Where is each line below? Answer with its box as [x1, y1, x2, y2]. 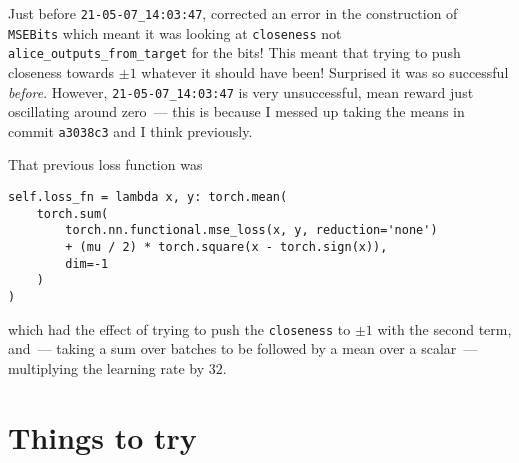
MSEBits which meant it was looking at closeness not [8, 22, 342, 43]
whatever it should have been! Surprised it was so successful [141, 61, 509, 82]
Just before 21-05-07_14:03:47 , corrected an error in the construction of [8, 3, 458, 23]
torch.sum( [36, 206, 109, 221]
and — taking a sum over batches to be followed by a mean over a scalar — [8, 338, 478, 359]
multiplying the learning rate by [8, 357, 205, 378]
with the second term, [377, 318, 512, 339]
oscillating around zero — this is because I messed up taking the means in [8, 101, 465, 122]
